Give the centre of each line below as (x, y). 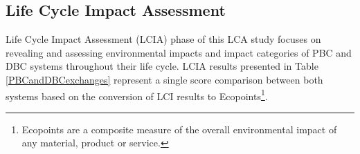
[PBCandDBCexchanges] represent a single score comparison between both (164, 79)
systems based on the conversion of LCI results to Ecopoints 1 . (137, 95)
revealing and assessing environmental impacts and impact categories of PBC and (179, 52)
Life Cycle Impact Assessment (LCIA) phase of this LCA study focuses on (163, 39)
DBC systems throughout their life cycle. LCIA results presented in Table (162, 66)
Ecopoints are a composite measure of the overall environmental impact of (179, 129)
